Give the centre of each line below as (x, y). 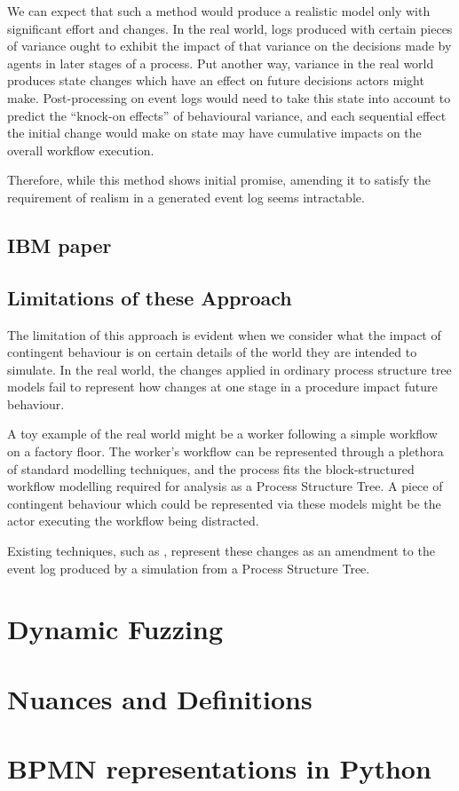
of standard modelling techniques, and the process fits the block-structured (211, 468)
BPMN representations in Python (219, 768)
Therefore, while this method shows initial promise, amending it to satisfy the (219, 180)
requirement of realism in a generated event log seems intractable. (186, 197)
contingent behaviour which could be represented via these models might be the (224, 503)
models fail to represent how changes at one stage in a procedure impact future (222, 387)
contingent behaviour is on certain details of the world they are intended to (212, 352)
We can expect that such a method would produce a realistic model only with (219, 11)
